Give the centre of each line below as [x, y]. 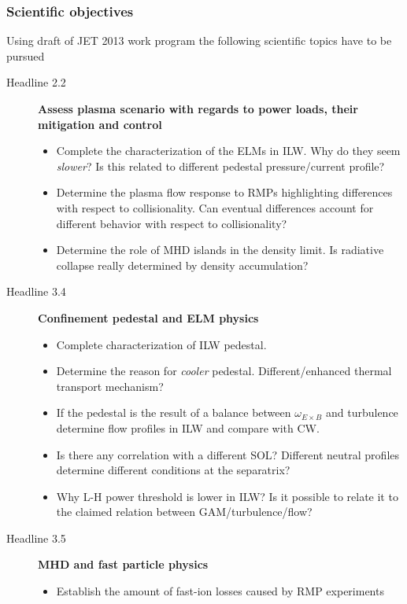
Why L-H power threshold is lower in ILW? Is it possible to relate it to [227, 496]
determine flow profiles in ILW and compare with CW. [188, 427]
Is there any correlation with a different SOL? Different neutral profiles [228, 454]
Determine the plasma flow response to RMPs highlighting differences [224, 192]
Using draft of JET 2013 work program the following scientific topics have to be [199, 41]
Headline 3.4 [36, 291]
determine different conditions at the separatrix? [173, 470]
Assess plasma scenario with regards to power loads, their [198, 109]
